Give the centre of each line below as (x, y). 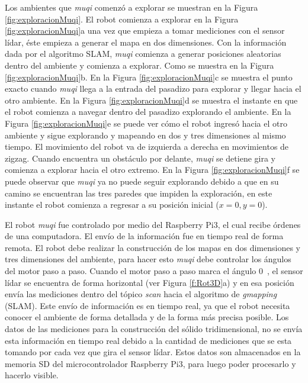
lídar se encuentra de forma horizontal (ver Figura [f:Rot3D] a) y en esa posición (150, 282)
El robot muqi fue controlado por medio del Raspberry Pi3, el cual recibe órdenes (153, 224)
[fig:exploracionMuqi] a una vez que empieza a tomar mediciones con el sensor (145, 30)
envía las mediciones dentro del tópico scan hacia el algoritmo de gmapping (141, 294)
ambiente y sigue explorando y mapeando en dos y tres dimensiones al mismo (145, 135)
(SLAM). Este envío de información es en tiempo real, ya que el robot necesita (147, 305)
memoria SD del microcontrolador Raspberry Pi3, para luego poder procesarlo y (150, 363)
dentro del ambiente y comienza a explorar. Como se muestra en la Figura (139, 65)
